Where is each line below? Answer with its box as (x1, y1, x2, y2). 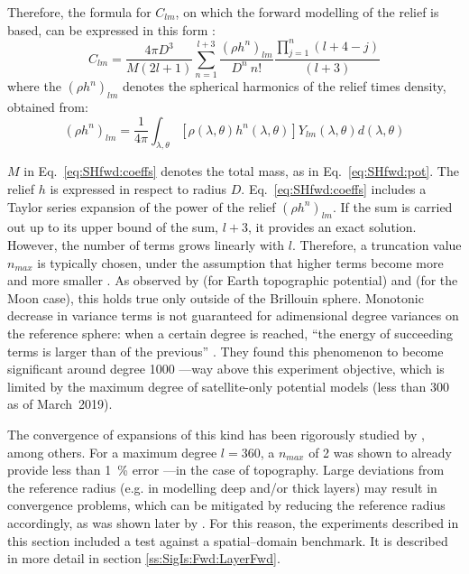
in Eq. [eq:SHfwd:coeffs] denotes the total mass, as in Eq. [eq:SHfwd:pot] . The (23, 162, 459, 181)
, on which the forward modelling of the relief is (175, 3, 439, 21)
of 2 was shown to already (308, 442, 452, 461)
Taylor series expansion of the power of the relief (7, 197, 276, 216)
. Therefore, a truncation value (292, 236, 462, 255)
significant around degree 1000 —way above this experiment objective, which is (7, 359, 445, 378)
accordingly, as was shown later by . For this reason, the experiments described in (7, 513, 459, 532)
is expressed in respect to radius (50, 180, 227, 199)
